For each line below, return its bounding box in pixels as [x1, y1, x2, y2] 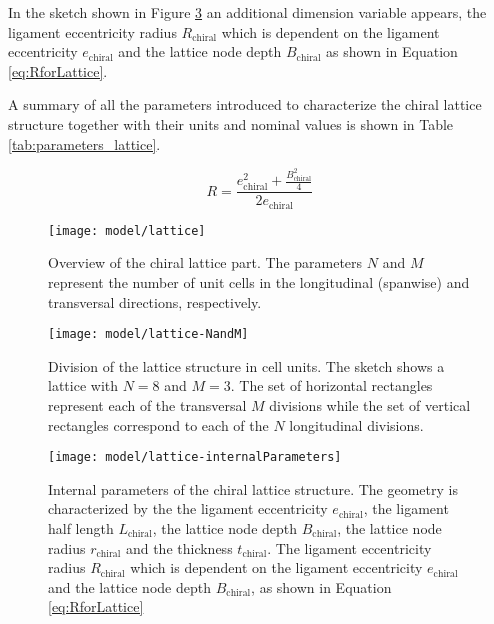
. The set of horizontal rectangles [230, 375, 433, 396]
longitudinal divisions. [289, 414, 424, 435]
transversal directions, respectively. [48, 291, 262, 312]
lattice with [48, 375, 118, 396]
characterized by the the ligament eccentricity [48, 498, 328, 519]
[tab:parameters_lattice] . [8, 133, 161, 154]
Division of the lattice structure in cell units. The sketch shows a [48, 355, 445, 376]
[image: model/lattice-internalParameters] [48, 450, 342, 465]
